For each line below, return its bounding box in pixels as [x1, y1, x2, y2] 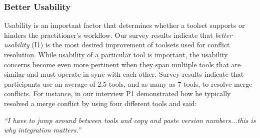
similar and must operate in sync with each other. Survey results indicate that [4, 69, 244, 79]
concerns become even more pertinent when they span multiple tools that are [4, 59, 241, 69]
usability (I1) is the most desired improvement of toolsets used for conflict [4, 39, 230, 50]
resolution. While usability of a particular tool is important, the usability [4, 49, 228, 59]
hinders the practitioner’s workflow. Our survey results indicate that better [4, 29, 232, 40]
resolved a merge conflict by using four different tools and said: [4, 98, 197, 108]
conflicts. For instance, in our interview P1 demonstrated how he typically [4, 88, 231, 99]
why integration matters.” [4, 125, 81, 135]
